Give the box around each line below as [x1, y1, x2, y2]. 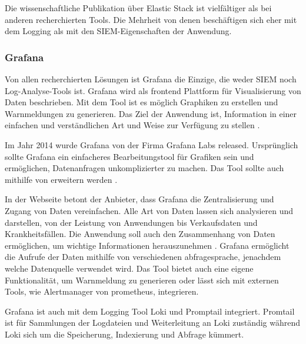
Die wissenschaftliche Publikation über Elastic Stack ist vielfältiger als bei [5, 2, 272, 14]
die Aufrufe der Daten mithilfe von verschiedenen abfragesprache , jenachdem [5, 251, 281, 263]
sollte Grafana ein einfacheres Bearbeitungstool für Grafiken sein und [5, 150, 254, 162]
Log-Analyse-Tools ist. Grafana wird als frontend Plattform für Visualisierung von [5, 84, 301, 96]
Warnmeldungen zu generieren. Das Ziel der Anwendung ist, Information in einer [5, 107, 297, 119]
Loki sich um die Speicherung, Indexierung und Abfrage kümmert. [5, 328, 244, 340]
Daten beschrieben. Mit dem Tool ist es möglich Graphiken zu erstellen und [5, 96, 278, 108]
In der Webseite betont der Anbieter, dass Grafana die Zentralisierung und [5, 193, 274, 205]
